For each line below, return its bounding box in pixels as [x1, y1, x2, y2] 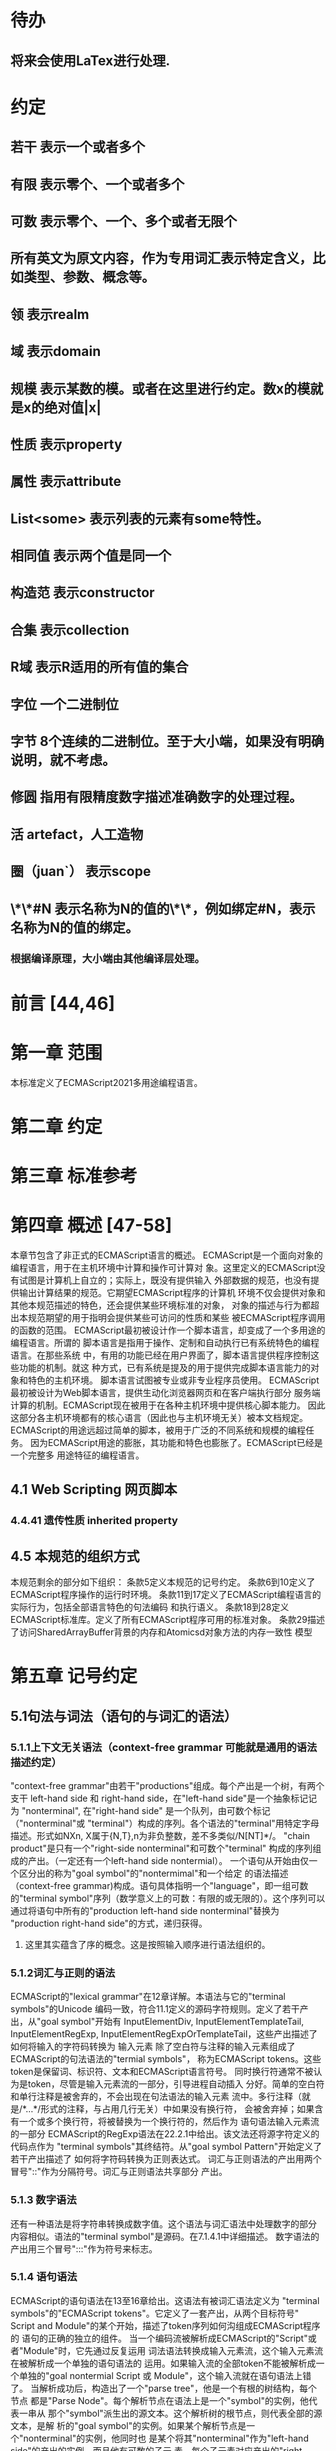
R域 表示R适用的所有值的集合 [10, 659, 189, 676]
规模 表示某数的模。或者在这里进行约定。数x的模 [10, 380, 311, 397]
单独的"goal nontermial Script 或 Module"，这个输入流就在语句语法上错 [18, 2369, 312, 2381]
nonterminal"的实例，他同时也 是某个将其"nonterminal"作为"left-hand [23, 2432, 309, 2444]
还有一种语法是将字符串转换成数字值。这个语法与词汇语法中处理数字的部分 [10, 2217, 317, 2230]
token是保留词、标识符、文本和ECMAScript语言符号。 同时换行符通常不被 [10, 2066, 314, 2078]
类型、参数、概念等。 [23, 269, 155, 286]
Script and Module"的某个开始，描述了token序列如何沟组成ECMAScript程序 [10, 2319, 321, 2331]
